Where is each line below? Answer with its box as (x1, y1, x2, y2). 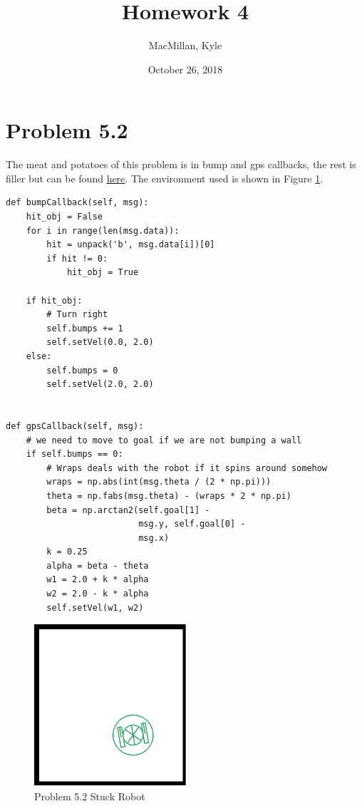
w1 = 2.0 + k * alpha (46, 574, 149, 585)
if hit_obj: (26, 295, 83, 306)
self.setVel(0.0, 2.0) (46, 337, 154, 348)
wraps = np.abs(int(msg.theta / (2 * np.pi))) (46, 477, 271, 487)
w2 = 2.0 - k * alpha (46, 589, 149, 599)
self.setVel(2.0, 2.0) (46, 379, 154, 390)
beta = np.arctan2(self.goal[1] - (46, 505, 210, 515)
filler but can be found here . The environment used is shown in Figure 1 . (6, 170, 324, 185)
